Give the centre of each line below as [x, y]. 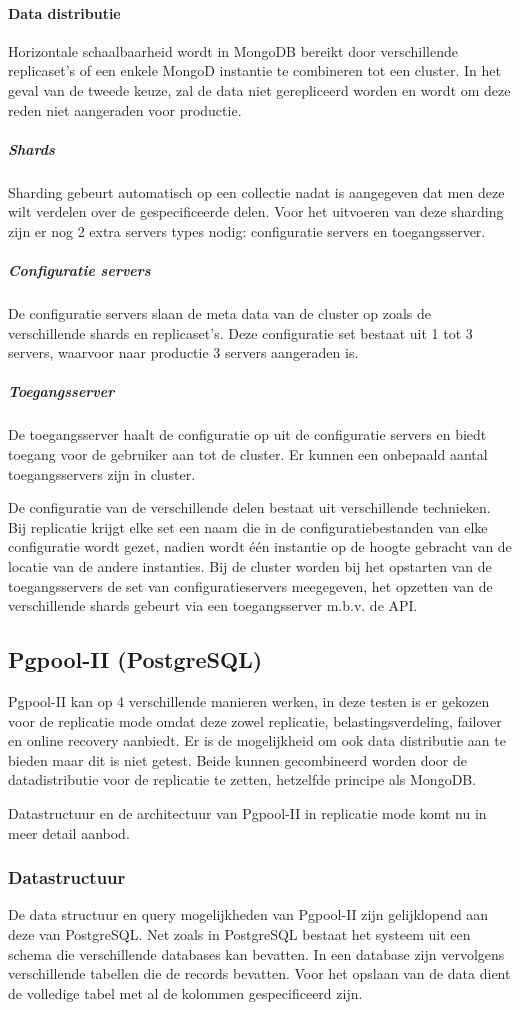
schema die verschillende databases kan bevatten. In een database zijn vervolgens [256, 953]
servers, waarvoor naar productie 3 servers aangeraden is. [183, 352]
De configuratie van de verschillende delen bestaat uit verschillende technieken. [249, 507]
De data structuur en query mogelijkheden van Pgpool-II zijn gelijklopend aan [248, 914]
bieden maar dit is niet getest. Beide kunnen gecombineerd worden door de [237, 759]
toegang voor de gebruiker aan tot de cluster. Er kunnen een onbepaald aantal [248, 454]
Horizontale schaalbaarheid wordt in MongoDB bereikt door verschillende [233, 50]
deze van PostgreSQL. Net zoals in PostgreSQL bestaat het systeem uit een [239, 933]
